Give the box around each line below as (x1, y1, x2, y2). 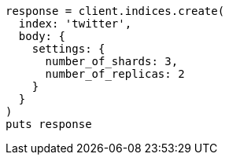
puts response (6, 118, 92, 130)
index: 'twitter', (18, 17, 132, 30)
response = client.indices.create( (6, 5, 225, 17)
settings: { (31, 42, 105, 55)
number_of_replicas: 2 (45, 68, 185, 80)
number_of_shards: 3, (45, 55, 179, 68)
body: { (18, 30, 65, 42)
